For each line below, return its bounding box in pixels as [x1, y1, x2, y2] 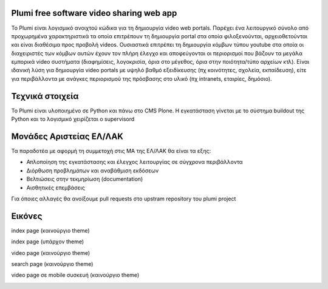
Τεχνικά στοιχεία [11, 91, 79, 101]
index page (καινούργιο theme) [11, 226, 91, 234]
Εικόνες [11, 211, 43, 221]
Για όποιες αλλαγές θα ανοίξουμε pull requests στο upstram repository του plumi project [11, 195, 236, 203]
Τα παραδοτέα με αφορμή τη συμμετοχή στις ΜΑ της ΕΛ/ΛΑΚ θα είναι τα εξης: [11, 148, 211, 155]
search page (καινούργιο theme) [11, 260, 94, 268]
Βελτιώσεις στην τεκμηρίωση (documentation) [26, 175, 143, 183]
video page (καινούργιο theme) [11, 249, 91, 256]
